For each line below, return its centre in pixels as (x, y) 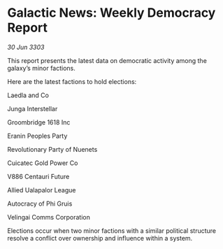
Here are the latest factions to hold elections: (72, 81)
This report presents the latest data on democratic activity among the (107, 60)
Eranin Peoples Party (37, 136)
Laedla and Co (28, 95)
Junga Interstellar (33, 108)
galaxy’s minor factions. (41, 68)
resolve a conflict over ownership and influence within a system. (100, 238)
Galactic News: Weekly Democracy (111, 13)
